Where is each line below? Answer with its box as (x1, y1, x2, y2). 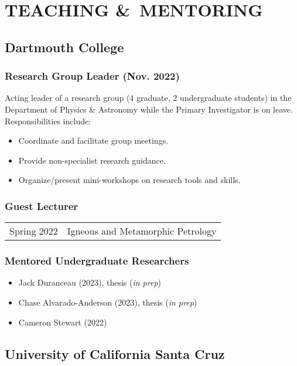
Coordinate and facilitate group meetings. (18, 134, 169, 147)
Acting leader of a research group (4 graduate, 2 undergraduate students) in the (5, 91, 292, 104)
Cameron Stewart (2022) (18, 316, 107, 328)
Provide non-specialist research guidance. (18, 154, 166, 166)
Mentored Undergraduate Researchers (5, 253, 189, 268)
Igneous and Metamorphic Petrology (67, 224, 217, 238)
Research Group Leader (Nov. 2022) (5, 69, 180, 83)
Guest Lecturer (5, 198, 78, 213)
